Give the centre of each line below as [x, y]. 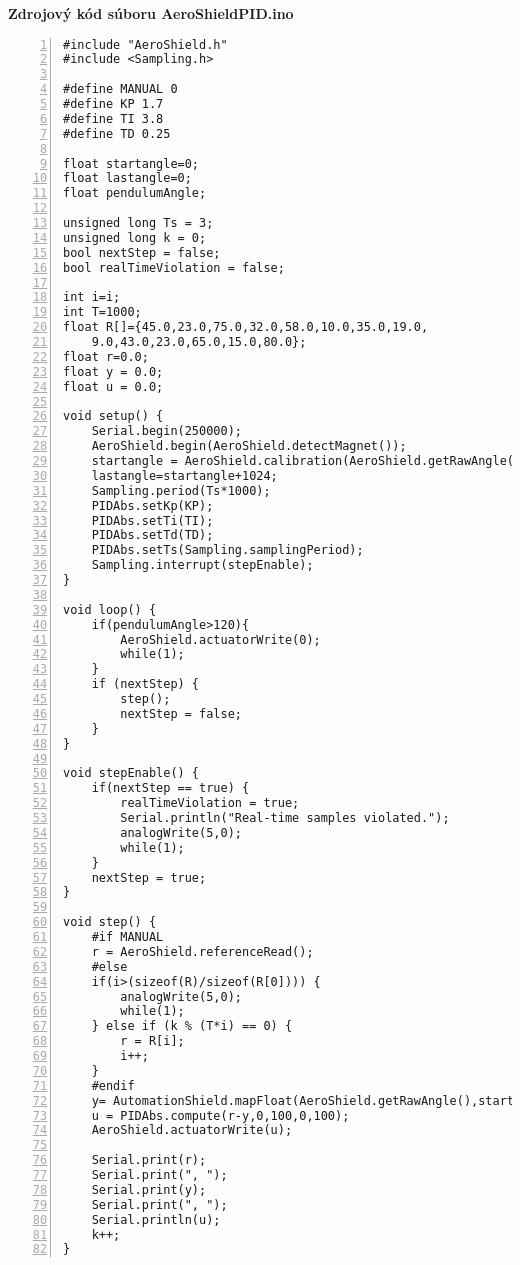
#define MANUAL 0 [120, 89]
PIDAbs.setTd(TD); [152, 535]
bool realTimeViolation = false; [174, 267]
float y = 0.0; [113, 371]
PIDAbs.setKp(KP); [152, 505]
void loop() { [110, 609]
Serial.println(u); [156, 1219]
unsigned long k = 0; [135, 237]
